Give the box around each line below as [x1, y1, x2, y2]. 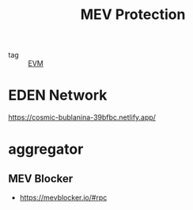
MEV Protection [80, 6, 186, 24]
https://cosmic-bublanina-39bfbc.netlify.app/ [8, 113, 157, 122]
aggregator [8, 140, 84, 158]
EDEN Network [8, 86, 108, 105]
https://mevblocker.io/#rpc [19, 193, 108, 203]
